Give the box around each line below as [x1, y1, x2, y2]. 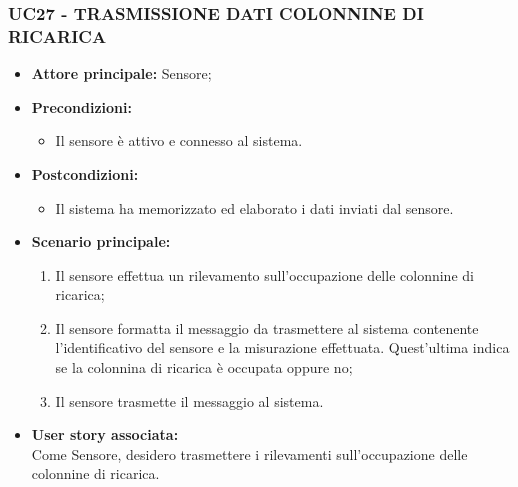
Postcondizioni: [31, 163, 139, 184]
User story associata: [31, 424, 179, 445]
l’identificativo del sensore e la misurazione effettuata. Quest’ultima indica [55, 337, 510, 358]
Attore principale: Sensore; [31, 63, 212, 84]
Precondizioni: [31, 96, 132, 117]
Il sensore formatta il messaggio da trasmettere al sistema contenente [55, 317, 479, 338]
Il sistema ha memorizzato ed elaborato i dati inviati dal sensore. [55, 197, 454, 218]
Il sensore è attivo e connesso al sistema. [55, 130, 303, 151]
